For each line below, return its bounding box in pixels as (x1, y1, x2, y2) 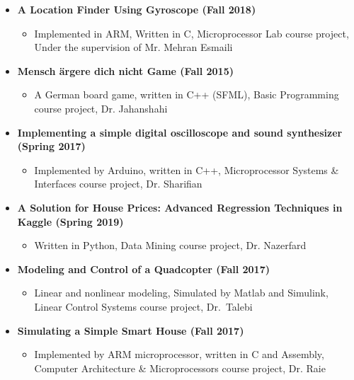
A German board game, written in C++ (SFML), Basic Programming (34, 87, 339, 102)
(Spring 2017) (17, 139, 86, 154)
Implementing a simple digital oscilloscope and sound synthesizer (17, 125, 343, 139)
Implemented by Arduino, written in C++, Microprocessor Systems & (34, 162, 339, 177)
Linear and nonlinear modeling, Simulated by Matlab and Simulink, (34, 285, 329, 300)
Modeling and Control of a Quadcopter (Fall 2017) (17, 261, 270, 276)
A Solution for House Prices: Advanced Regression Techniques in (17, 200, 343, 214)
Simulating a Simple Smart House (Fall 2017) (17, 323, 244, 338)
